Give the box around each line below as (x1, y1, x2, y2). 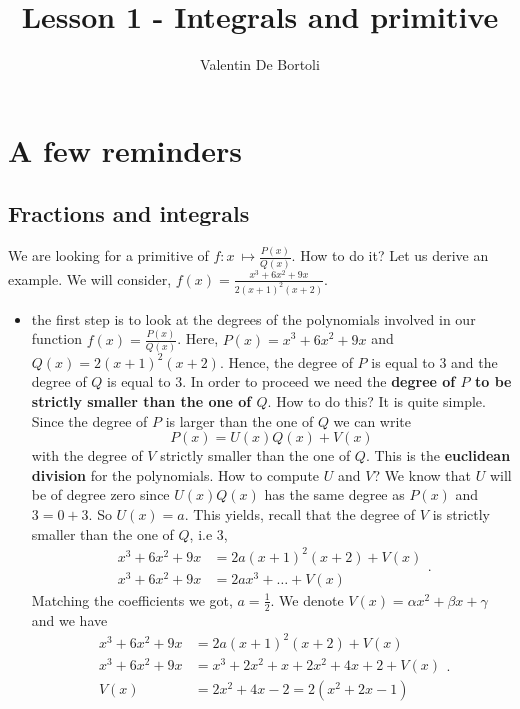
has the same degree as (264, 484, 405, 505)
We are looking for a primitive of (8, 245, 209, 266)
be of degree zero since (31, 484, 170, 505)
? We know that (373, 464, 471, 485)
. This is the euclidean (365, 445, 511, 466)
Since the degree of (31, 410, 148, 431)
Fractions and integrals (8, 198, 250, 229)
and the (451, 351, 498, 372)
